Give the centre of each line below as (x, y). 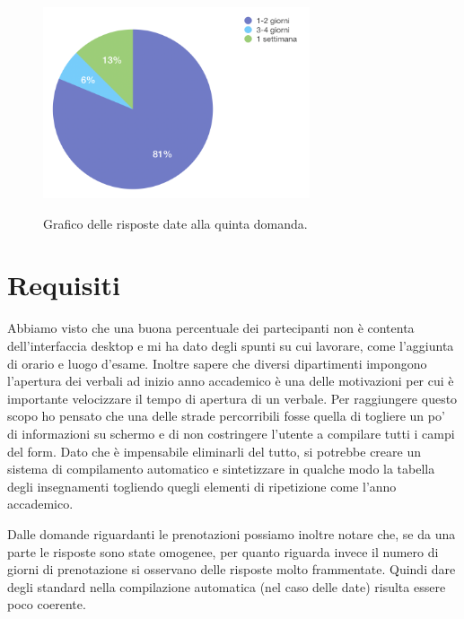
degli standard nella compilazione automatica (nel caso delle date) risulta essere (227, 586)
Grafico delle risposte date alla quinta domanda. (175, 223)
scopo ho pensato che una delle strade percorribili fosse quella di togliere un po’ (226, 416)
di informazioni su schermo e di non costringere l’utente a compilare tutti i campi (231, 433)
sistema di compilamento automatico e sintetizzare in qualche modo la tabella (221, 469)
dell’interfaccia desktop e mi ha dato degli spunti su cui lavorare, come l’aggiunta (231, 345)
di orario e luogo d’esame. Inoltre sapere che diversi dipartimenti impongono (217, 363)
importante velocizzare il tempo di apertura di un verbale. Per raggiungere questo (232, 398)
